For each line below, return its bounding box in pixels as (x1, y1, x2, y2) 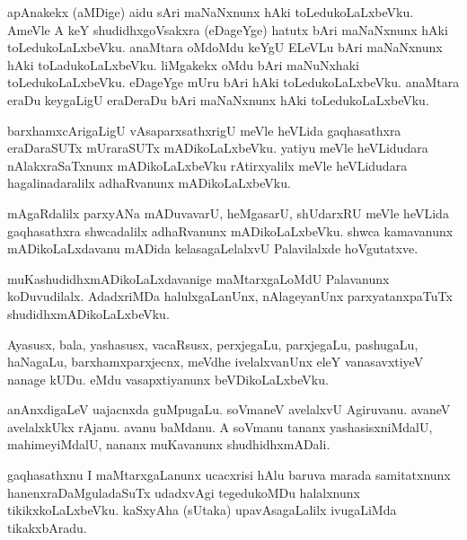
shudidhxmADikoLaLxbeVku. (7, 304, 170, 323)
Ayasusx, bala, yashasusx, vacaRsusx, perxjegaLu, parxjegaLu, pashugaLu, (7, 334, 419, 353)
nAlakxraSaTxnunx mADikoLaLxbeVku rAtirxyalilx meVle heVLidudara (7, 155, 408, 174)
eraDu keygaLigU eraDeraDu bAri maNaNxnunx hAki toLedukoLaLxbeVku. (7, 90, 429, 109)
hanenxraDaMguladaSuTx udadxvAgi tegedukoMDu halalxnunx (7, 482, 360, 501)
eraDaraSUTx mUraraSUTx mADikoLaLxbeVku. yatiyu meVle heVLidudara (7, 138, 428, 157)
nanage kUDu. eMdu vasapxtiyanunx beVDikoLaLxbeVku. (7, 369, 329, 388)
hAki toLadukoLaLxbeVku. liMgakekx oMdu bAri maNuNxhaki (7, 55, 359, 74)
